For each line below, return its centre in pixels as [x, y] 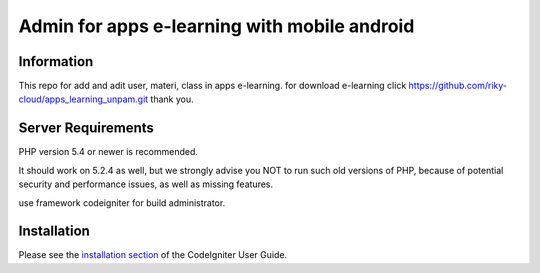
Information [56, 61]
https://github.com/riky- [457, 86]
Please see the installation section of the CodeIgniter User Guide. [153, 255]
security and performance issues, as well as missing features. [146, 184]
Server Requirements [86, 128]
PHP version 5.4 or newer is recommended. [108, 152]
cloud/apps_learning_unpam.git [83, 99]
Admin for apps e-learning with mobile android [216, 26]
